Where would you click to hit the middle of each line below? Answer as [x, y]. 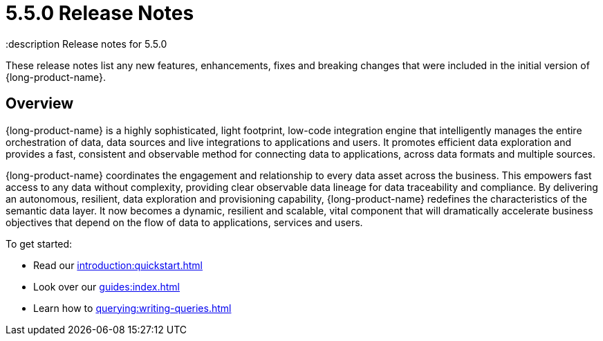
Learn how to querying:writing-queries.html [132, 308]
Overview [40, 104]
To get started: [39, 243]
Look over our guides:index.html [106, 286]
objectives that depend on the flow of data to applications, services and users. [184, 222]
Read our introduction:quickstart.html [118, 265]
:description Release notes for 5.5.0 [86, 44]
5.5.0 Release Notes [100, 13]
